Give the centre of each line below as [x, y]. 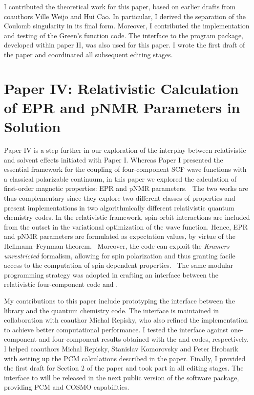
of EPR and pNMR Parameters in [122, 107]
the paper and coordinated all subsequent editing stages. [88, 54]
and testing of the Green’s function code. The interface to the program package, [124, 35]
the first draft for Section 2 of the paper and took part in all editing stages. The [124, 368]
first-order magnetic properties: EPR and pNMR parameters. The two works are [126, 188]
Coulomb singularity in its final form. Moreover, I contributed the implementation [127, 26]
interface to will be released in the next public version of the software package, [122, 377]
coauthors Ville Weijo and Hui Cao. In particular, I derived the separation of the [125, 16]
